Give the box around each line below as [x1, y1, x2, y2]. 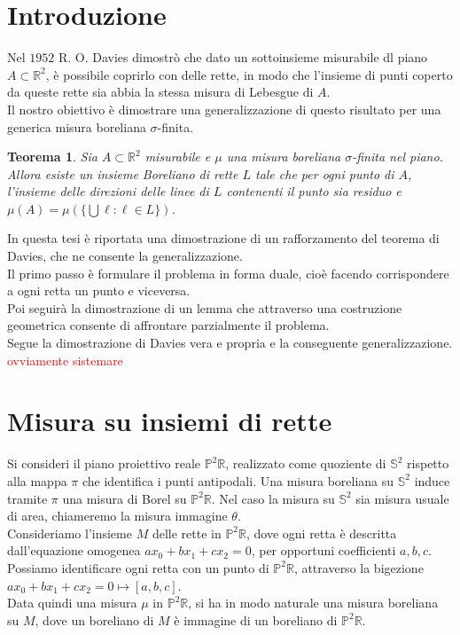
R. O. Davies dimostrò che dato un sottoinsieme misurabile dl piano [58, 48, 428, 67]
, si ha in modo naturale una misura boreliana [188, 593, 439, 612]
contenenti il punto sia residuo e [226, 182, 402, 200]
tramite [7, 489, 48, 507]
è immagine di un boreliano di [174, 610, 338, 629]
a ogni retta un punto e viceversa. [7, 281, 191, 300]
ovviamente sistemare [7, 350, 123, 369]
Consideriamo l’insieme [7, 523, 132, 542]
